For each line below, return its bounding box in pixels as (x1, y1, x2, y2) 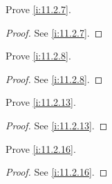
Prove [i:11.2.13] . (6, 95, 76, 109)
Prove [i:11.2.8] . (6, 48, 71, 63)
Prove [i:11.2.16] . (6, 141, 76, 156)
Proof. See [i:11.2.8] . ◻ (6, 71, 103, 86)
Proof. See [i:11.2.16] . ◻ (6, 165, 108, 179)
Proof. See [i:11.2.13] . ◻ (6, 118, 108, 132)
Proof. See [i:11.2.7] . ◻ (6, 25, 103, 39)
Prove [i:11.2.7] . (6, 2, 71, 16)
